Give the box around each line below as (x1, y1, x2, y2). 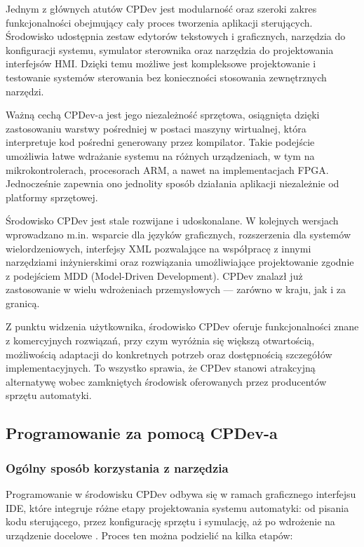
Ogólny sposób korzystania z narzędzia (6, 459, 229, 476)
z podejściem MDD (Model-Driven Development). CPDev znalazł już (6, 268, 303, 283)
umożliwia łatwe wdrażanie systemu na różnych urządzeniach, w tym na (6, 148, 315, 163)
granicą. (6, 295, 40, 310)
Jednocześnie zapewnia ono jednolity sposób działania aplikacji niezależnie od (6, 176, 339, 191)
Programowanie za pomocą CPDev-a (6, 422, 278, 444)
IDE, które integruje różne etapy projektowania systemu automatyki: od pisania (6, 500, 349, 515)
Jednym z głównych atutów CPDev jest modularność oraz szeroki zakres (6, 1, 317, 15)
